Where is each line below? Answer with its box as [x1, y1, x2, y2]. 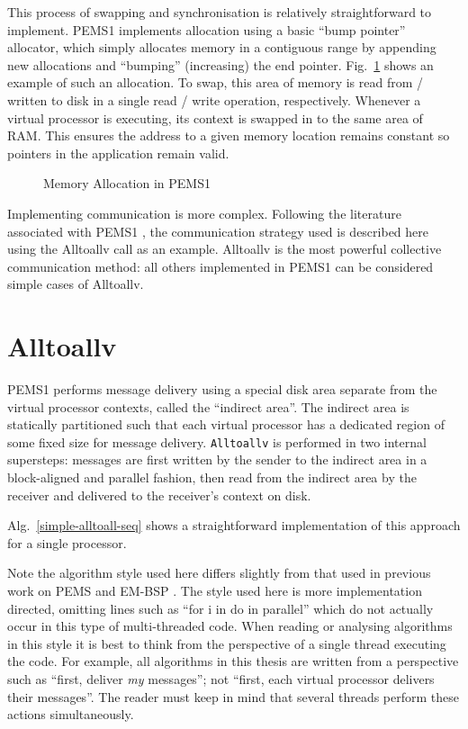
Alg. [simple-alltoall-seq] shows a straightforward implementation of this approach [7, 516, 461, 535]
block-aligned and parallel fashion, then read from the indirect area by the [7, 468, 417, 487]
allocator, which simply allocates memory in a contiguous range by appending [7, 38, 436, 57]
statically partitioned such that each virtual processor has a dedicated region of [7, 415, 445, 434]
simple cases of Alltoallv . [7, 274, 144, 293]
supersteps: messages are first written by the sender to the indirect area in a [7, 450, 427, 469]
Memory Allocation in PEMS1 [43, 174, 211, 193]
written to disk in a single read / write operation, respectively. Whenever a [7, 90, 421, 109]
